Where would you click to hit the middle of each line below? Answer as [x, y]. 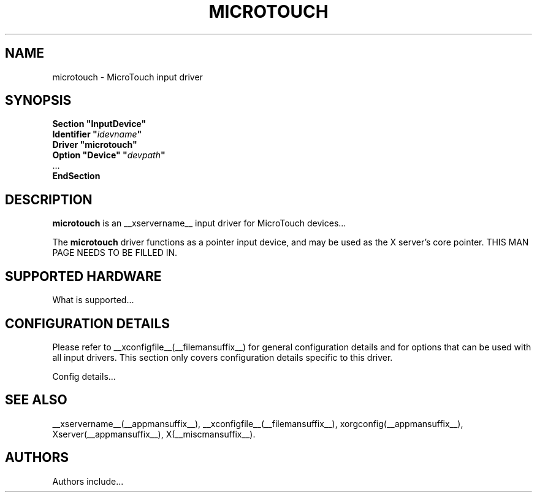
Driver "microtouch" [95, 145]
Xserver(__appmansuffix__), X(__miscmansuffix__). [154, 434]
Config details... [84, 376]
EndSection [76, 176]
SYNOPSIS [38, 101]
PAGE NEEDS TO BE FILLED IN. [115, 253]
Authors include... [88, 481]
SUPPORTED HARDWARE [83, 276]
